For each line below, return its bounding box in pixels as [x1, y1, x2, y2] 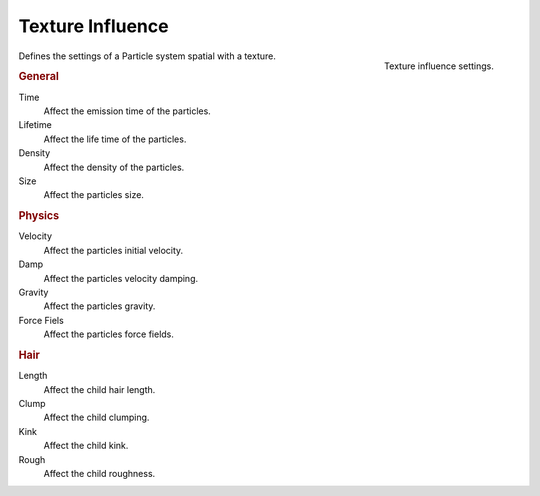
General [18, 70, 59, 84]
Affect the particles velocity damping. [43, 272, 199, 284]
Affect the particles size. [43, 189, 145, 201]
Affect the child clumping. [43, 411, 150, 424]
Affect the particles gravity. [43, 300, 156, 312]
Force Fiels [18, 314, 64, 326]
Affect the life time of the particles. [43, 133, 187, 145]
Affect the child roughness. [43, 467, 156, 479]
